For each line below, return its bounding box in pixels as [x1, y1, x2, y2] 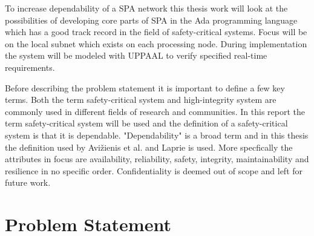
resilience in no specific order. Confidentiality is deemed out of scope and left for [5, 164, 303, 177]
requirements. [5, 61, 55, 73]
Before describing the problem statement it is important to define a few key [5, 81, 285, 94]
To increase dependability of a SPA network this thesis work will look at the [5, 2, 288, 14]
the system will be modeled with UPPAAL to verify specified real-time [5, 49, 267, 62]
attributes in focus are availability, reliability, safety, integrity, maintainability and [5, 152, 309, 165]
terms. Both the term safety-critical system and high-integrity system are [5, 93, 276, 106]
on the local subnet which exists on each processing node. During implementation [5, 37, 307, 50]
